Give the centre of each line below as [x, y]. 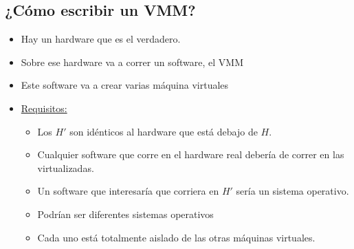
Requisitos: [44, 108]
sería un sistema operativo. [292, 191]
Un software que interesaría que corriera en [128, 191]
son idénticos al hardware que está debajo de [164, 131]
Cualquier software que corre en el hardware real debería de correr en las [191, 154]
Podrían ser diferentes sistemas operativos [125, 214]
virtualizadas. [66, 167]
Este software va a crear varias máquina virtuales [125, 85]
